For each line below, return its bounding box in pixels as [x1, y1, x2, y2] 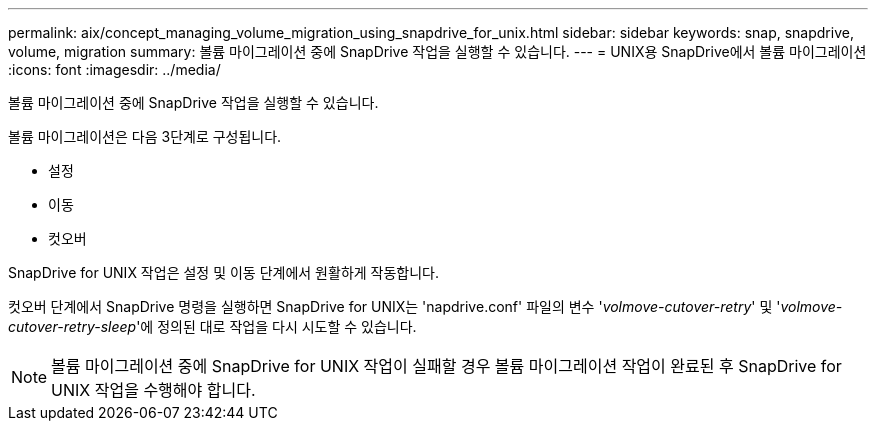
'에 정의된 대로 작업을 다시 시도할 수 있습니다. [136, 318, 417, 335]
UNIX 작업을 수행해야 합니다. [51, 380, 256, 400]
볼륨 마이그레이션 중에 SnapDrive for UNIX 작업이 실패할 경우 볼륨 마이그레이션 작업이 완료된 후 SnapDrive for [51, 356, 842, 376]
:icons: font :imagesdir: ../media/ [8, 61, 221, 78]
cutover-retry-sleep [8, 318, 137, 335]
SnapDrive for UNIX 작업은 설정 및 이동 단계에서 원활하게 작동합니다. [8, 264, 440, 281]
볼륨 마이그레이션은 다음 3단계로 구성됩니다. [8, 128, 282, 145]
